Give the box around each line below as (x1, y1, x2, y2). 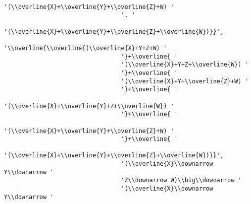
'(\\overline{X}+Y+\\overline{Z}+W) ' (121, 77, 249, 85)
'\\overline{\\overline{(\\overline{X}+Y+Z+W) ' (4, 44, 167, 52)
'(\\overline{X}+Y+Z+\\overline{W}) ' (121, 61, 249, 68)
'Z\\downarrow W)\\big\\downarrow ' (121, 177, 242, 184)
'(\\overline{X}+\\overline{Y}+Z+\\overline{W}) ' (4, 102, 174, 110)
